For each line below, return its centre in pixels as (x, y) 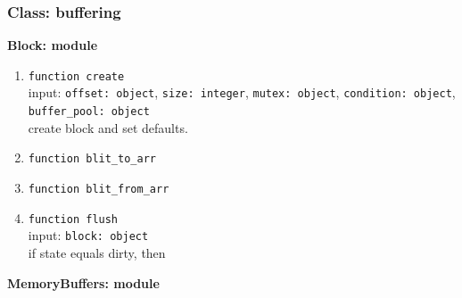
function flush (73, 219)
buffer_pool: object (89, 112)
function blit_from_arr (99, 190)
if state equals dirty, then (97, 252)
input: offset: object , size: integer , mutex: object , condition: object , (242, 92)
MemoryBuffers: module (83, 282)
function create (76, 76)
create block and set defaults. (108, 127)
